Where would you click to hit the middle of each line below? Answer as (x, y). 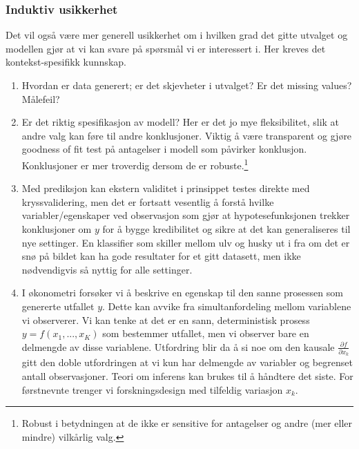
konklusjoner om (57, 229)
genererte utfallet (58, 306)
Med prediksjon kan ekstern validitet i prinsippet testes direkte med (166, 188)
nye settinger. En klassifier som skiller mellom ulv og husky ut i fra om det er (186, 242)
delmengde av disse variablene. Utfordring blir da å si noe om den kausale (178, 346)
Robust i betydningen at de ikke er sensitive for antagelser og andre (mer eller (187, 423)
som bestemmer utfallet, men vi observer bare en (206, 333)
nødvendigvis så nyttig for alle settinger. (107, 269)
